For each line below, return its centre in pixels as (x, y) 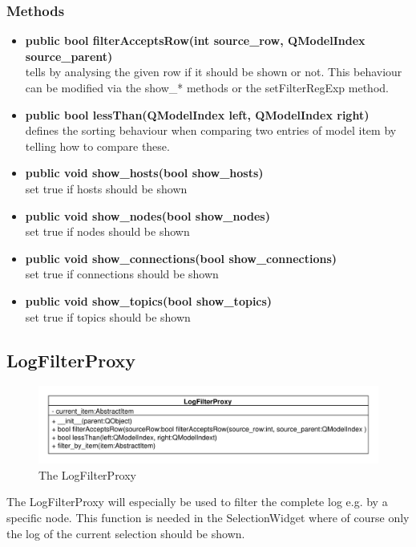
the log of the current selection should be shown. (126, 533)
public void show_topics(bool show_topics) (149, 300)
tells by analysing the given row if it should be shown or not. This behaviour (214, 72)
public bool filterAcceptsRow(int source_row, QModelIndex (195, 41)
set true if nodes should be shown (107, 231)
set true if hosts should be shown (106, 188)
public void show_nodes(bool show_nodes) (147, 215)
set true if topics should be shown (108, 316)
